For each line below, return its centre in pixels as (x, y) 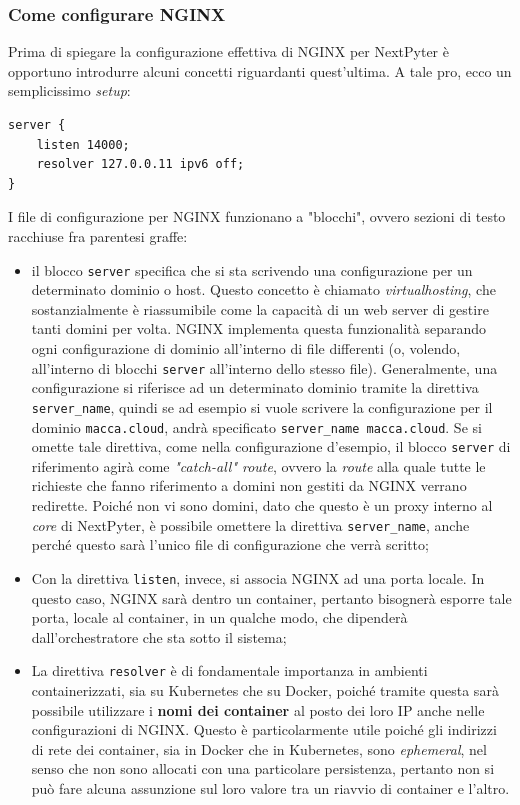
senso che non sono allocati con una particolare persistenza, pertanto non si (263, 768)
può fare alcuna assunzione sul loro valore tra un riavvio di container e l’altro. (270, 787)
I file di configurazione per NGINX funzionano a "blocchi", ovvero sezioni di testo (257, 216)
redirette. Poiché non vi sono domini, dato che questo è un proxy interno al (262, 505)
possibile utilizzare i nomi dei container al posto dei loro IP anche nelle (258, 709)
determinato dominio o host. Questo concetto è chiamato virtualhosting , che (263, 289)
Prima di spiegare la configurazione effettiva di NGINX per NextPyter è (228, 51)
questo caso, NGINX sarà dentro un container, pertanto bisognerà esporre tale (271, 597)
